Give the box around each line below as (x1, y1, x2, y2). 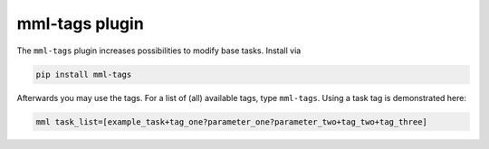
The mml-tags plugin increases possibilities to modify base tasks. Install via (16, 45, 302, 56)
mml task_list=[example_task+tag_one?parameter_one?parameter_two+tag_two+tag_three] (35, 116, 427, 126)
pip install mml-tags (35, 69, 132, 79)
